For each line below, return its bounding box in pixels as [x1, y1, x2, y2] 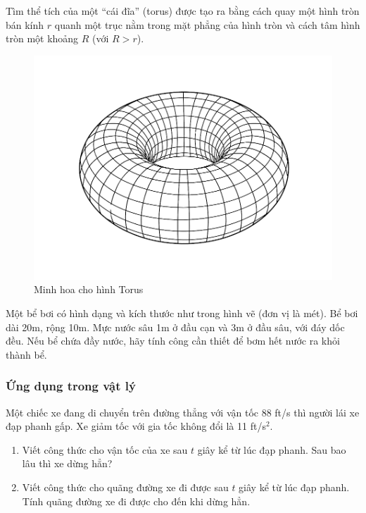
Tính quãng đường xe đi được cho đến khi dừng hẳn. [22, 493, 251, 508]
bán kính [6, 17, 44, 32]
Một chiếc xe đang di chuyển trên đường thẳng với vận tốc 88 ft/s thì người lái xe [6, 404, 360, 419]
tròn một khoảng [6, 31, 79, 46]
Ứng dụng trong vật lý [6, 377, 136, 395]
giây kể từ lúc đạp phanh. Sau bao [197, 442, 346, 457]
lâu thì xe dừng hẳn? [22, 456, 113, 471]
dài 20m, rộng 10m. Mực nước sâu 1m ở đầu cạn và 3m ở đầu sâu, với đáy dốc [6, 319, 345, 334]
